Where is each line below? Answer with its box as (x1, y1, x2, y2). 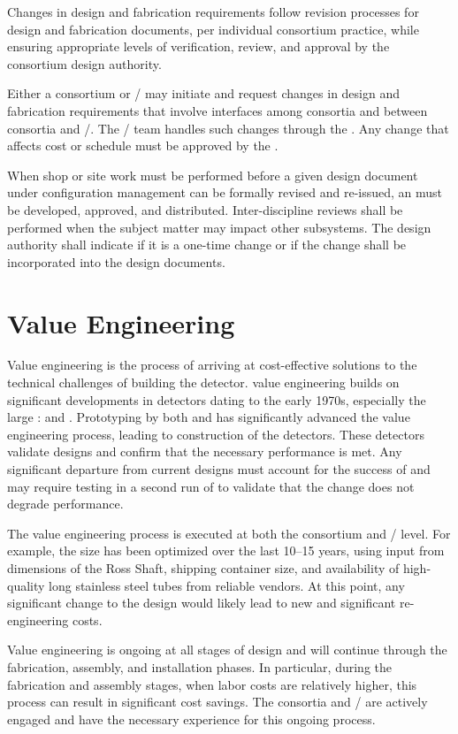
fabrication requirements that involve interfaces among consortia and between (7, 101, 428, 119)
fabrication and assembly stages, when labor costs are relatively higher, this (7, 675, 417, 693)
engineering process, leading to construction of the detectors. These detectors (7, 424, 424, 443)
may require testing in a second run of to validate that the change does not (7, 477, 415, 495)
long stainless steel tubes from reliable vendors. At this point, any (49, 576, 405, 594)
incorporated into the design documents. (7, 252, 225, 271)
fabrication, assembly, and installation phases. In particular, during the (7, 657, 393, 676)
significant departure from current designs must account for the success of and (7, 460, 431, 478)
